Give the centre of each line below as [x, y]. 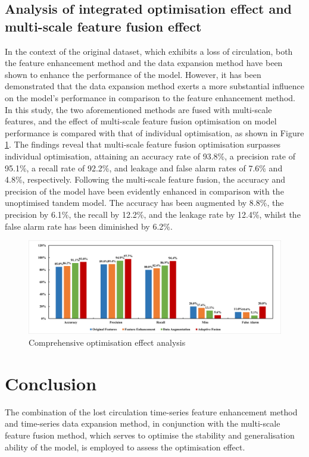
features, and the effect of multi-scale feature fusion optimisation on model [141, 121]
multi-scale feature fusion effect [103, 26]
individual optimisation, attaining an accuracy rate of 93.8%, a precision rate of [150, 156]
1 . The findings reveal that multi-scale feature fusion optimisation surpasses [143, 144]
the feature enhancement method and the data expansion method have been [144, 63]
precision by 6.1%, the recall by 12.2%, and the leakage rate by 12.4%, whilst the [153, 214]
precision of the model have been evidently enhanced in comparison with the [144, 191]
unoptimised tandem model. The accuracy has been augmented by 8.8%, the [144, 203]
